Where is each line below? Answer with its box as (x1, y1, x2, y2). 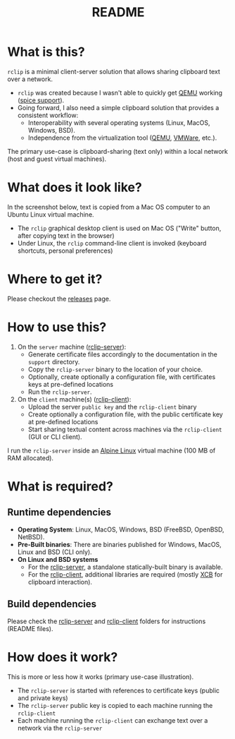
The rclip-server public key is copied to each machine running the (17, 701, 213, 709)
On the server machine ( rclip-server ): (17, 342, 127, 351)
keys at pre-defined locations (27, 380, 114, 388)
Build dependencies (7, 598, 97, 611)
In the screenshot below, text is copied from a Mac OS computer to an (7, 203, 210, 211)
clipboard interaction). (27, 577, 93, 586)
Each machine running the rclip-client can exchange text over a (17, 716, 208, 724)
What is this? (7, 44, 86, 60)
